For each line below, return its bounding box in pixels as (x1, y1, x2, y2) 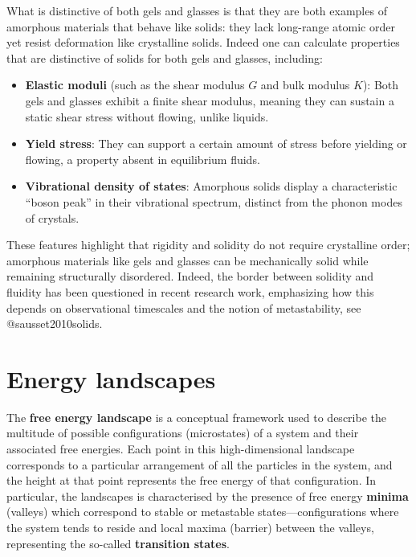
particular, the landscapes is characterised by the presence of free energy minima (6, 487, 409, 504)
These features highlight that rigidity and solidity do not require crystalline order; (6, 236, 410, 253)
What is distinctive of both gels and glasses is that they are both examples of (6, 2, 387, 18)
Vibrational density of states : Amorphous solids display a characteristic (25, 178, 398, 195)
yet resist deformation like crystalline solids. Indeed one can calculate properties (6, 34, 400, 51)
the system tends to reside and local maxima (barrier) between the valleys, (6, 518, 374, 535)
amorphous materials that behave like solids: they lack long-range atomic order (6, 18, 395, 35)
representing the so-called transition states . (6, 534, 230, 551)
